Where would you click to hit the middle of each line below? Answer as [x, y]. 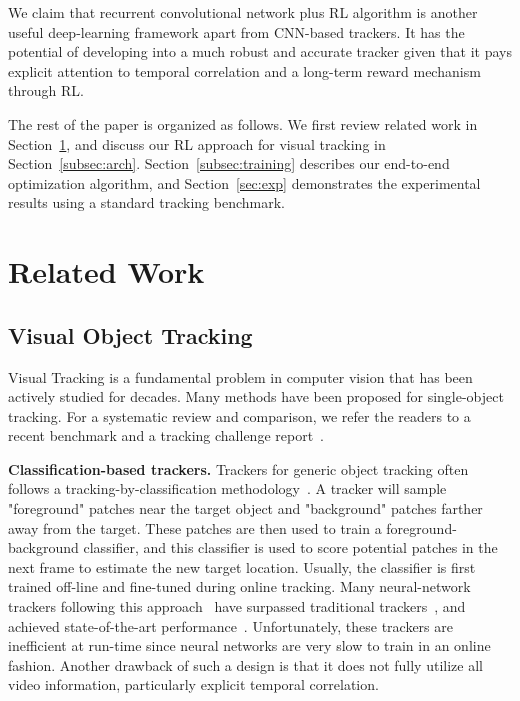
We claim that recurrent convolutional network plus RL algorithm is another [243, 12]
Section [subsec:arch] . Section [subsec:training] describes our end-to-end [229, 163]
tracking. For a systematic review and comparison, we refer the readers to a [239, 415]
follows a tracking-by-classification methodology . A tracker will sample [227, 488]
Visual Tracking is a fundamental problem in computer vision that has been [240, 376]
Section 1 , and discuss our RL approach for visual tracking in [197, 143]
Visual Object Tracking [130, 334]
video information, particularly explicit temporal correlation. [193, 684]
